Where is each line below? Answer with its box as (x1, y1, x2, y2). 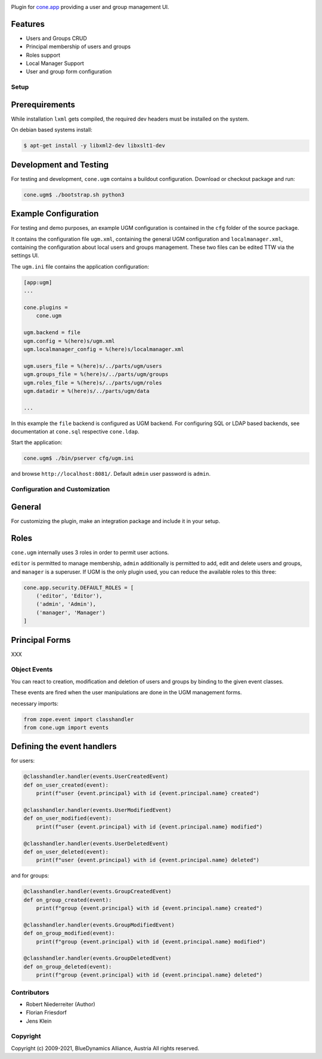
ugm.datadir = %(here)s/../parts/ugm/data (23, 387, 150, 394)
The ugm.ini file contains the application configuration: (11, 263, 149, 270)
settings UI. (11, 252, 39, 259)
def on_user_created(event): (23, 781, 109, 788)
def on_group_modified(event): (23, 930, 116, 937)
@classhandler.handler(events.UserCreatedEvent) (23, 773, 169, 780)
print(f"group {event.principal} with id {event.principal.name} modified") (36, 938, 266, 945)
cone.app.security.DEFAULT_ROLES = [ (23, 584, 134, 591)
